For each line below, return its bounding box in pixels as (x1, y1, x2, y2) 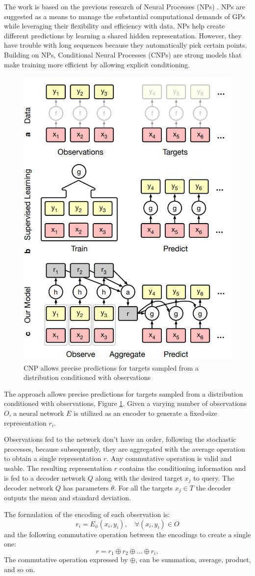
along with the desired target (95, 472, 183, 483)
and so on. (4, 564, 35, 574)
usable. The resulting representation (4, 462, 112, 473)
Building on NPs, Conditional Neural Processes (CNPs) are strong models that (4, 49, 242, 59)
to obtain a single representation (4, 453, 102, 463)
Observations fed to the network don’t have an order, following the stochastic (4, 434, 236, 444)
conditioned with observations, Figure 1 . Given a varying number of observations (4, 398, 247, 408)
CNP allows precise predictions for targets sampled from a (24, 362, 199, 373)
